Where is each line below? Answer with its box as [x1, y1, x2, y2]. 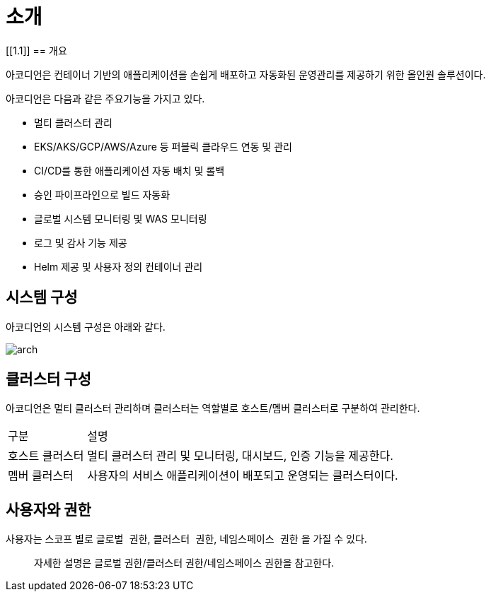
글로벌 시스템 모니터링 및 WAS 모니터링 [34, 212, 207, 225]
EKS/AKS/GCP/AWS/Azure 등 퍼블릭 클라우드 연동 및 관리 [34, 140, 292, 153]
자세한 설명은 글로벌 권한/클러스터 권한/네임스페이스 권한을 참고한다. [34, 557, 335, 569]
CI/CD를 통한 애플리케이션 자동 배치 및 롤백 [34, 164, 225, 177]
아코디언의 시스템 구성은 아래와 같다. [6, 320, 166, 333]
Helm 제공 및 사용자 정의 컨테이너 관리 [34, 260, 203, 273]
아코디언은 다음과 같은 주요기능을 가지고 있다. [6, 92, 205, 105]
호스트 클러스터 [8, 449, 84, 463]
